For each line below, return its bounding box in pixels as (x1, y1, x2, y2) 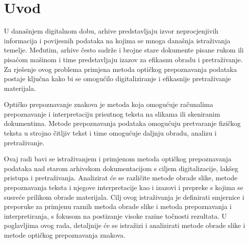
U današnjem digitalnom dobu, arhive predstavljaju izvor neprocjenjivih (4, 26, 219, 36)
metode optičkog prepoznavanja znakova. (4, 230, 125, 240)
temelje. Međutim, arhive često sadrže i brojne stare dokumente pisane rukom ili (4, 45, 244, 55)
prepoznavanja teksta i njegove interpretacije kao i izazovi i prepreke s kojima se (4, 182, 243, 192)
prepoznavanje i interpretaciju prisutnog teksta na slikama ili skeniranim (4, 108, 220, 119)
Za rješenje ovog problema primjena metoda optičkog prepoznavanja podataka (4, 64, 237, 74)
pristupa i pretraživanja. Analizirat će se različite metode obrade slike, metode (4, 173, 237, 183)
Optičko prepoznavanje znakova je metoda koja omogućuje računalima (4, 99, 213, 109)
